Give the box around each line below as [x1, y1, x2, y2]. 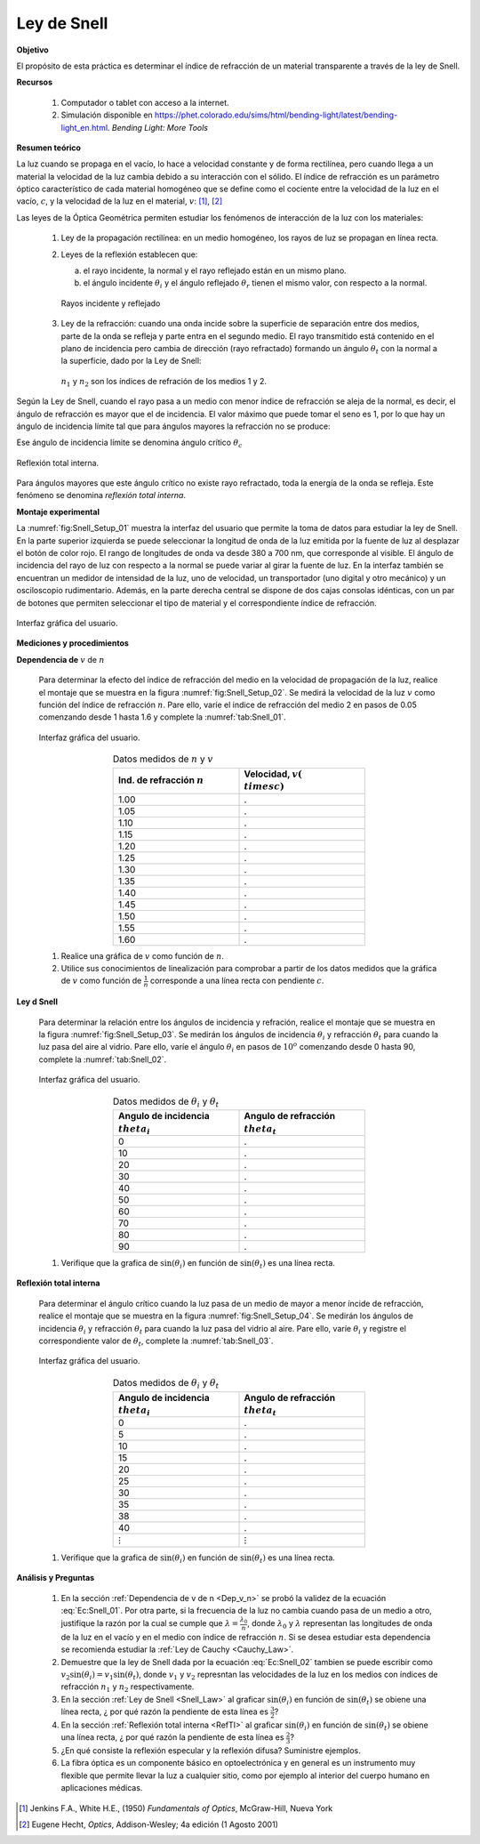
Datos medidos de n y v [112, 753, 213, 765]
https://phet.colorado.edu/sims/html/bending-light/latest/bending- [154, 109, 398, 120]
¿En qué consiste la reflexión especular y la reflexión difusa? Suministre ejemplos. [60, 1745, 362, 1756]
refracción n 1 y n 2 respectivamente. [60, 1681, 195, 1695]
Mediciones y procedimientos [16, 638, 129, 648]
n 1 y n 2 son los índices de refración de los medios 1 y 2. [60, 375, 267, 389]
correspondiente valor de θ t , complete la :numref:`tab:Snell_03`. [38, 1335, 274, 1348]
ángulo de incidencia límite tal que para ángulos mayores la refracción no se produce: [16, 421, 331, 431]
